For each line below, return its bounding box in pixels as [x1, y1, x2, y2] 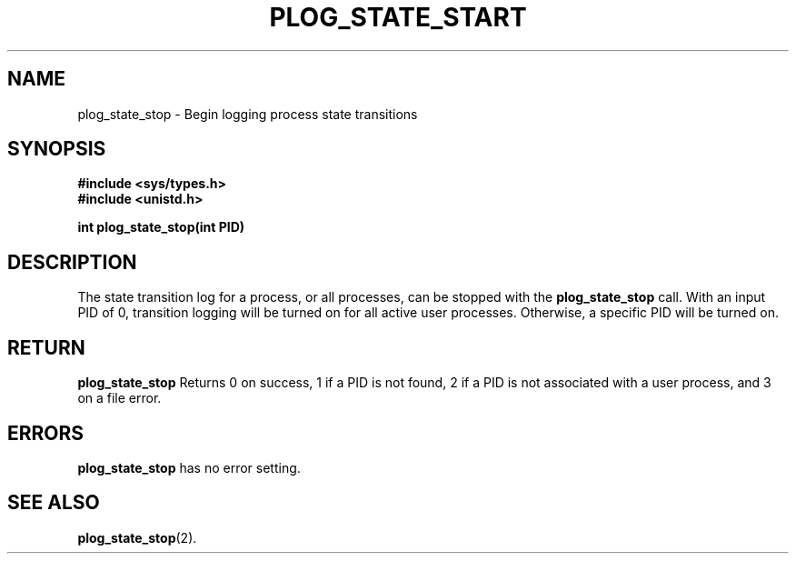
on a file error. [77, 390, 162, 406]
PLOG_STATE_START [269, 2, 527, 33]
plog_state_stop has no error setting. [77, 459, 301, 476]
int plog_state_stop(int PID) [77, 219, 245, 235]
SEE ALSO [7, 491, 100, 515]
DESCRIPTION [7, 250, 137, 274]
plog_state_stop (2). [77, 529, 197, 546]
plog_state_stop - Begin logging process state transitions [77, 105, 418, 122]
